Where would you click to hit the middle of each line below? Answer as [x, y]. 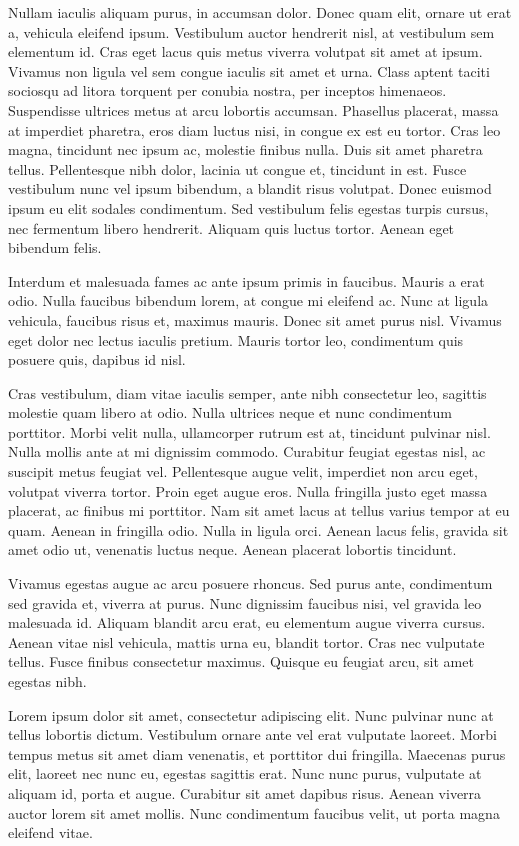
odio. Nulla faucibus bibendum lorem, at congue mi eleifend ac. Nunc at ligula [248, 300]
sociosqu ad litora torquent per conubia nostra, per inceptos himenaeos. [227, 90]
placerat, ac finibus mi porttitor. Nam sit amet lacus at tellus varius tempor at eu [259, 510]
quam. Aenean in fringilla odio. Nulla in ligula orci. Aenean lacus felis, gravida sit [258, 529]
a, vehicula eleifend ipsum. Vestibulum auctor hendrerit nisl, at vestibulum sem [251, 31]
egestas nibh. [47, 681]
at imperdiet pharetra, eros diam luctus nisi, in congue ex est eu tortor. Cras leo [254, 129]
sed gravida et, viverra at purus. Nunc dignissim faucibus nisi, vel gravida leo [245, 602]
